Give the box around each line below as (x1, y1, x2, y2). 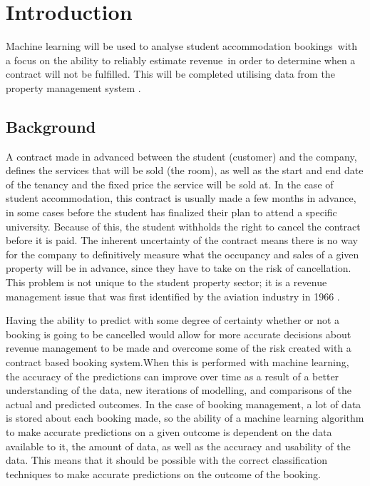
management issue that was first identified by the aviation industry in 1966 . (6, 288, 340, 303)
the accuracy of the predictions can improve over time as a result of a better (6, 368, 339, 383)
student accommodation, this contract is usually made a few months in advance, (6, 191, 356, 206)
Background (6, 115, 96, 137)
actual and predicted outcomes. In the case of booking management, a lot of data (6, 396, 361, 411)
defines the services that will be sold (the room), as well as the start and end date (6, 163, 364, 178)
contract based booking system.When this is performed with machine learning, (6, 355, 349, 370)
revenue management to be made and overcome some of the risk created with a (6, 340, 351, 355)
